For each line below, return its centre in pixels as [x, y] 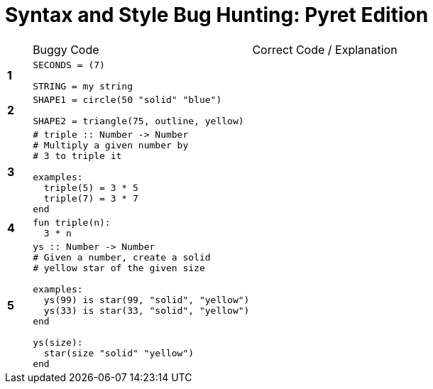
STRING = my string [83, 86]
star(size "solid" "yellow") [119, 353]
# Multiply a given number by [111, 145]
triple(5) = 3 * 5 [91, 187]
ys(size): [58, 342]
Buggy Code [66, 49]
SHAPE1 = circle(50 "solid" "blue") [127, 99]
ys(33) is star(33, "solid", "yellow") [147, 310]
